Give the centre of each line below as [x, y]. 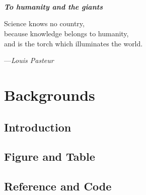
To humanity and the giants [53, 6]
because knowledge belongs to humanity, [66, 33]
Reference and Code [58, 186]
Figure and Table [50, 156]
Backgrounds [50, 94]
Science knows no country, [44, 23]
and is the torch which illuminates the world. [74, 43]
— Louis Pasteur [29, 60]
